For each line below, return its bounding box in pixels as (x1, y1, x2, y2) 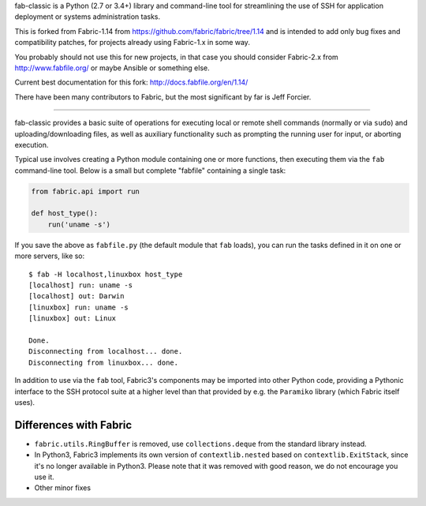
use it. (34, 472, 54, 482)
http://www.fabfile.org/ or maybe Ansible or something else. (14, 63, 210, 73)
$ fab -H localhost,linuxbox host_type (28, 269, 183, 279)
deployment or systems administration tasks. (14, 12, 161, 21)
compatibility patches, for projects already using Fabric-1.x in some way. (14, 38, 250, 47)
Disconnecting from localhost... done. (28, 347, 183, 356)
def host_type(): (31, 209, 99, 218)
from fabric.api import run (31, 186, 140, 196)
